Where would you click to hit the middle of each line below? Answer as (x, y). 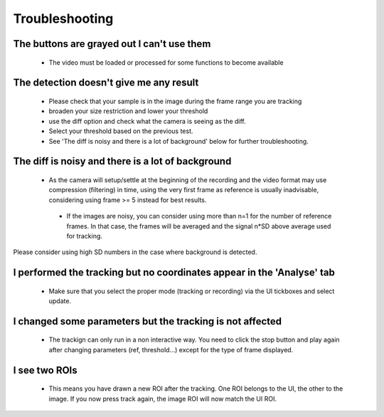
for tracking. (85, 236)
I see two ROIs (45, 370)
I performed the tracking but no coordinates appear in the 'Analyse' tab (174, 273)
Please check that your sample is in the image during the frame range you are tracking (175, 101)
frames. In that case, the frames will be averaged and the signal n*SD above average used (199, 226)
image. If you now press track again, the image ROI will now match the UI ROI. (163, 398)
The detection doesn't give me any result (106, 83)
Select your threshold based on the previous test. (121, 131)
